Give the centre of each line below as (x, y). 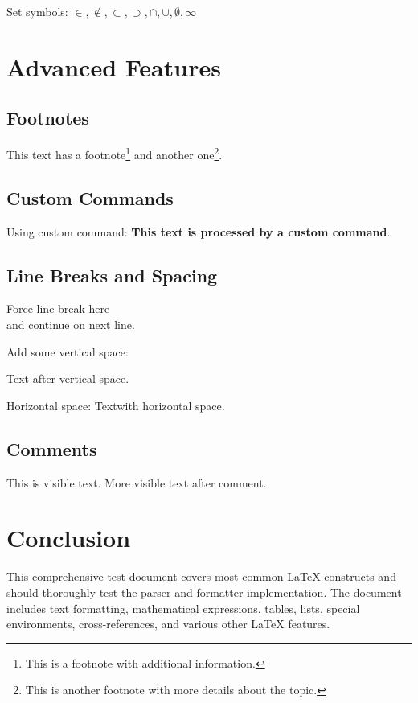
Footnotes (48, 118)
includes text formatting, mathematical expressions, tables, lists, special (183, 608)
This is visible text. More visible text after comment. (137, 482)
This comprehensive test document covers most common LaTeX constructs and (201, 576)
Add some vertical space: (68, 351)
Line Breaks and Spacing (112, 275)
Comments (52, 448)
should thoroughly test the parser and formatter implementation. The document (204, 592)
